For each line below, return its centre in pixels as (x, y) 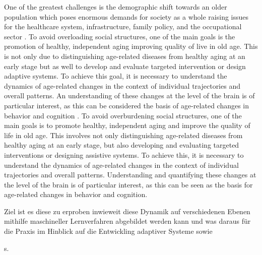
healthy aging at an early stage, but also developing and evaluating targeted (122, 145)
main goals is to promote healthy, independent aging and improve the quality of (127, 125)
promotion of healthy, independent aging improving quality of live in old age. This (131, 46)
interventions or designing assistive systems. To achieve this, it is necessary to (124, 154)
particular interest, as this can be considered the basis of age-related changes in (127, 105)
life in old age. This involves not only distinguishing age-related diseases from (123, 135)
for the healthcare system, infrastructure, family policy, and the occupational (123, 26)
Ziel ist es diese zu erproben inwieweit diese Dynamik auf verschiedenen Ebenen (127, 211)
